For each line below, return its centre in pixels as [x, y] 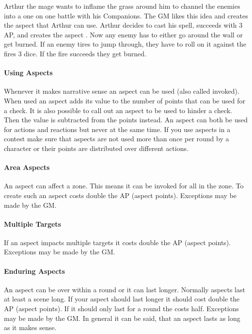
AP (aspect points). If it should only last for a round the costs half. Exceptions [121, 309]
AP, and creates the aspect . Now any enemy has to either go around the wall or [123, 34]
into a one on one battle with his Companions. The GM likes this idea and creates [126, 15]
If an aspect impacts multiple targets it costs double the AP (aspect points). [118, 242]
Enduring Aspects [34, 271]
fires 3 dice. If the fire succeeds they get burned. [75, 53]
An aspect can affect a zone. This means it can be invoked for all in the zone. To [124, 186]
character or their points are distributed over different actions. [96, 148]
